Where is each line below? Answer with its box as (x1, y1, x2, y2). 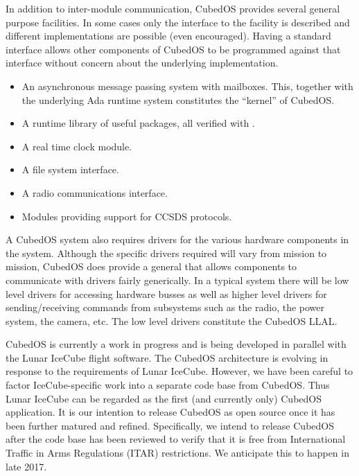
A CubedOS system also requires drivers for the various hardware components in (6, 232, 349, 247)
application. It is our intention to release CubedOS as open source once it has (6, 405, 335, 419)
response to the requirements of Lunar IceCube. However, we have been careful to (6, 364, 353, 378)
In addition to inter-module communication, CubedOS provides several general (6, 1, 340, 15)
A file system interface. (21, 162, 119, 177)
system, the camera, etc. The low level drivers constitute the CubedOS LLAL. (6, 313, 338, 328)
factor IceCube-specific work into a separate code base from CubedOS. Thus (6, 378, 330, 392)
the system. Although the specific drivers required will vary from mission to (6, 245, 327, 260)
